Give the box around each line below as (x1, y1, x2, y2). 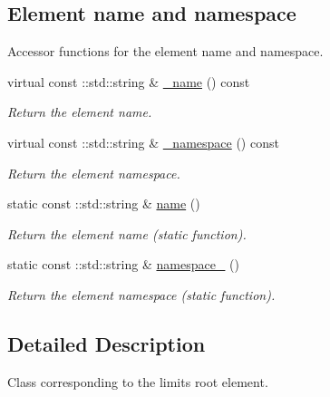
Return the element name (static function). (7, 224, 247, 243)
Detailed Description (7, 329, 206, 357)
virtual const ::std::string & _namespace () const (7, 132, 279, 151)
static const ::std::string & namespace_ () (7, 255, 239, 274)
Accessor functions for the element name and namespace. (7, 42, 324, 61)
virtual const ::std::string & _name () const (7, 72, 250, 91)
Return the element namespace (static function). (7, 285, 276, 304)
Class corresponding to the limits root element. (7, 372, 268, 391)
